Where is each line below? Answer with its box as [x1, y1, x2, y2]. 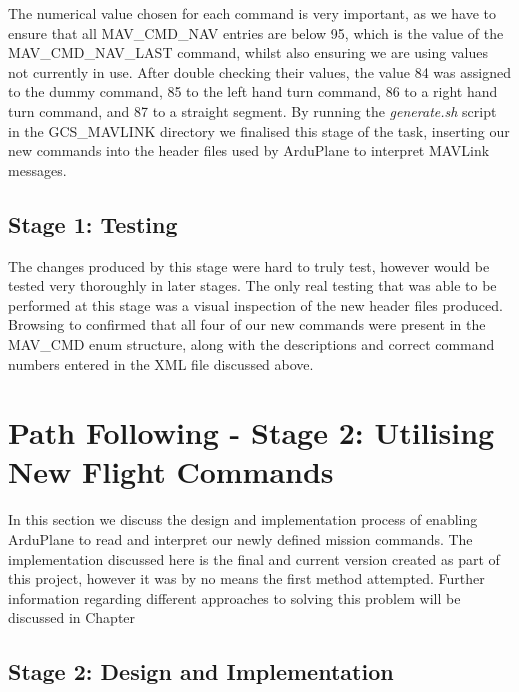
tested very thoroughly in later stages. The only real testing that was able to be [8, 275, 497, 296]
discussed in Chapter [8, 607, 136, 628]
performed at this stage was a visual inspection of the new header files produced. [8, 294, 503, 315]
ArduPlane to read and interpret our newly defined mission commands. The [8, 529, 473, 550]
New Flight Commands [8, 451, 334, 492]
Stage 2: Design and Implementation [8, 656, 394, 687]
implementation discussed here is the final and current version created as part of [8, 548, 500, 569]
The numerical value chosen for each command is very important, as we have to [8, 3, 496, 23]
